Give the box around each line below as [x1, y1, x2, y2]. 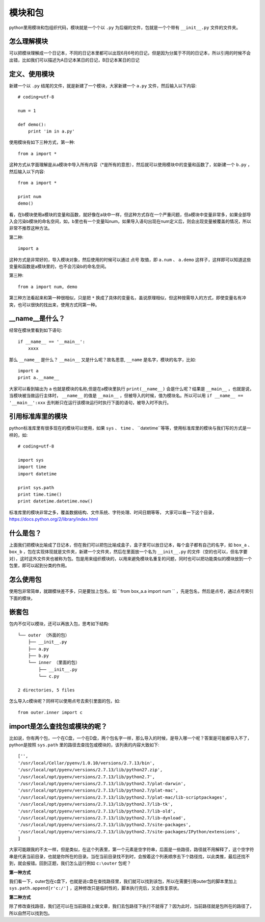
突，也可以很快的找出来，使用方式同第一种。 [9, 302, 100, 308]
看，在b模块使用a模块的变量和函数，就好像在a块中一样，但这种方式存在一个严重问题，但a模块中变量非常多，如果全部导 [9, 211, 251, 217]
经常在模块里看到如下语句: [9, 327, 62, 333]
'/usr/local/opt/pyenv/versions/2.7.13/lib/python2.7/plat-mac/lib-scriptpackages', [18, 794, 228, 800]
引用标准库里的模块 [9, 412, 67, 421]
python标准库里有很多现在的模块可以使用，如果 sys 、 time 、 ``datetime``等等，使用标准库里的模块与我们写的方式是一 [9, 425, 251, 431]
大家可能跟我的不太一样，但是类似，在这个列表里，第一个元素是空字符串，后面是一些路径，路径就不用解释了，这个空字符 [9, 846, 254, 852]
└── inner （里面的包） [27, 660, 80, 665]
